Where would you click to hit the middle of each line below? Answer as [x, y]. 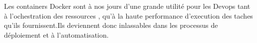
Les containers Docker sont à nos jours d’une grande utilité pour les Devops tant [127, 6]
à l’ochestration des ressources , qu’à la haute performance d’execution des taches [128, 15]
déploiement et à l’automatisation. [56, 34]
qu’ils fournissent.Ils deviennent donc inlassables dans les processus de [111, 25]
